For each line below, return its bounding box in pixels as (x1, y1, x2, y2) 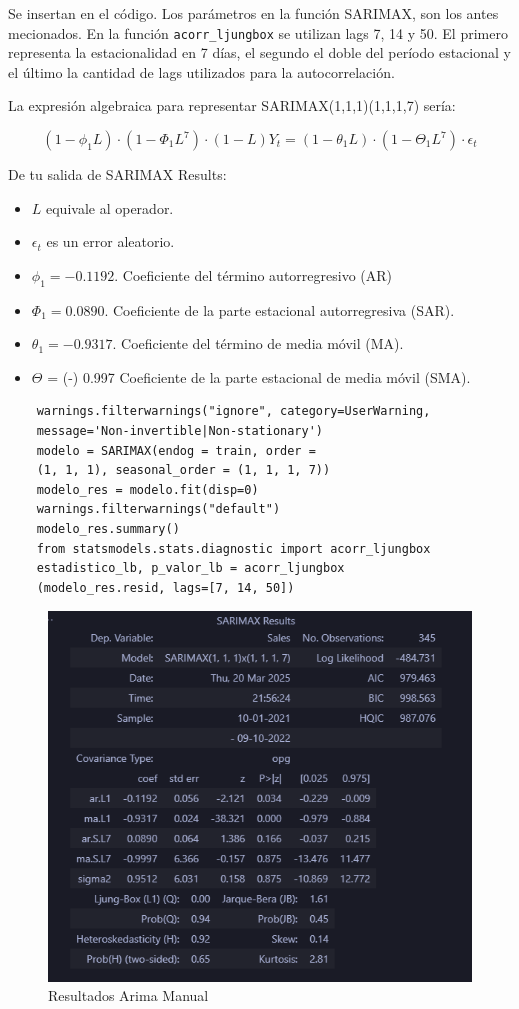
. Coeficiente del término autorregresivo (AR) (114, 264, 393, 285)
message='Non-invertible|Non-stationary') (36, 423, 323, 438)
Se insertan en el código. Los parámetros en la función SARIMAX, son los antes (8, 3, 499, 23)
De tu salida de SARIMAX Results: (8, 164, 227, 185)
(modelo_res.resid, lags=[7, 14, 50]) (36, 580, 295, 595)
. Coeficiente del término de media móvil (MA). (112, 333, 404, 354)
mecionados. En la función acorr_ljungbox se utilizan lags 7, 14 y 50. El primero (8, 22, 508, 43)
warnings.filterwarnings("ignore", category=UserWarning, (36, 404, 431, 419)
